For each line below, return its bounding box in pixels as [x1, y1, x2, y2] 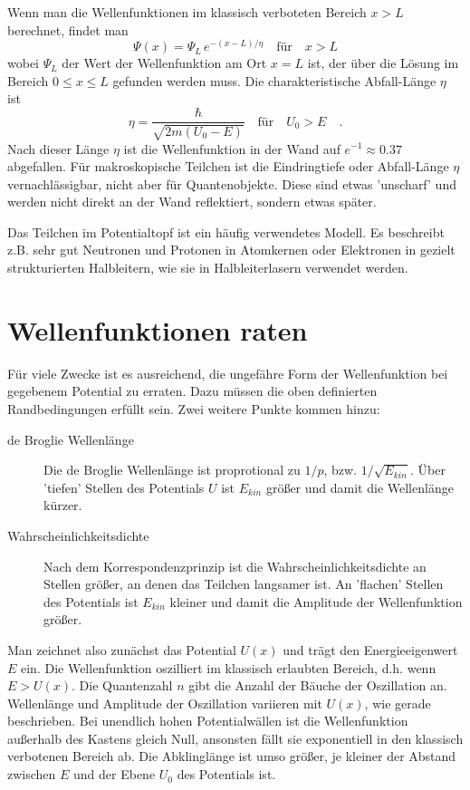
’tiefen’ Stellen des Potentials [43, 477, 205, 496]
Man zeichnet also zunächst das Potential [7, 640, 236, 659]
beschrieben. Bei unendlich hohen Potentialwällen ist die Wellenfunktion [7, 711, 408, 730]
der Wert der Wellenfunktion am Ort [62, 53, 267, 72]
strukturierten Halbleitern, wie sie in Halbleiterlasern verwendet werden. [7, 258, 408, 277]
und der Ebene [73, 765, 156, 784]
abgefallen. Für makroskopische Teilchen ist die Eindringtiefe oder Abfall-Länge [7, 157, 449, 176]
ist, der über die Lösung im [307, 53, 459, 72]
